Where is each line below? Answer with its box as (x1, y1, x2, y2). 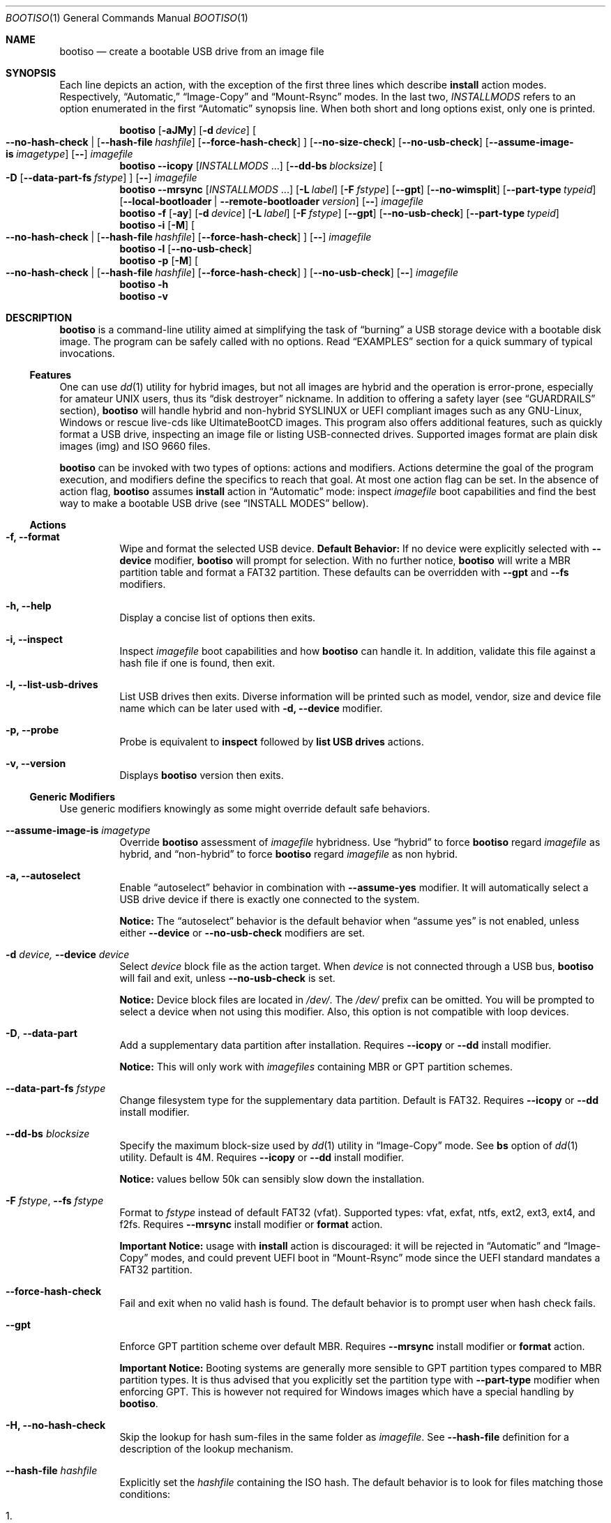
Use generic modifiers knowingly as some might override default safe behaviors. (59, 803, 430, 814)
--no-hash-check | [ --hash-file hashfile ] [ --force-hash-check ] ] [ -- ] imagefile (6, 231, 372, 243)
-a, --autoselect (6, 870, 81, 881)
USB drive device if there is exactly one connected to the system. (119, 893, 420, 905)
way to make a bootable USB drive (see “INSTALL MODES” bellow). (59, 497, 369, 509)
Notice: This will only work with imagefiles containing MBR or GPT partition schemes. (119, 1061, 513, 1073)
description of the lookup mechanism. (119, 1443, 294, 1455)
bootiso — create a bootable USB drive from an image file (59, 45, 324, 57)
